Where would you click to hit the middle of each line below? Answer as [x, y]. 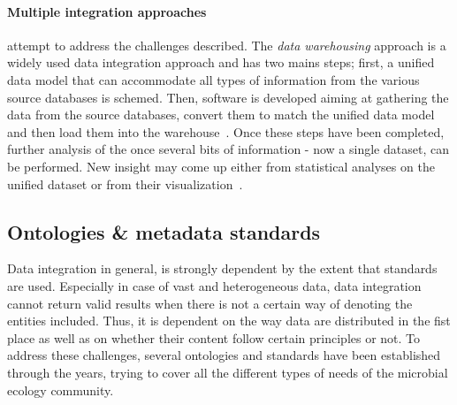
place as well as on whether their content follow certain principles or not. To [214, 337]
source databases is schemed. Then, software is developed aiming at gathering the [228, 97]
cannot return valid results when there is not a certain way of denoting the [210, 303]
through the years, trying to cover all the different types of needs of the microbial [228, 372]
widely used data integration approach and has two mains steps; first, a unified [221, 62]
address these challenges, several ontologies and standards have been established [224, 355]
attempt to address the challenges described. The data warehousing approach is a [227, 45]
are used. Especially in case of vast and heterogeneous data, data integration [214, 285]
